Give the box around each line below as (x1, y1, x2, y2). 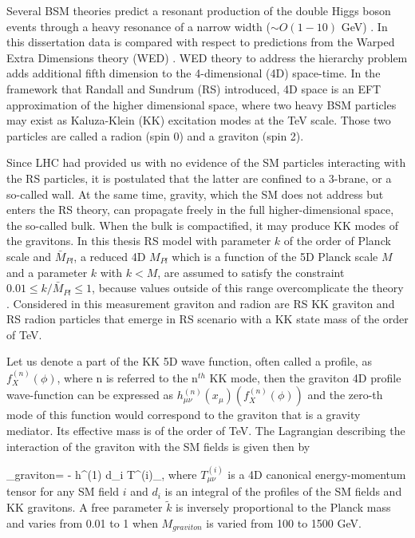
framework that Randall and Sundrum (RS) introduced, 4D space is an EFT (6, 80, 381, 97)
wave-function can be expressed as (6, 386, 174, 403)
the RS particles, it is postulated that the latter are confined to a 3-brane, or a (6, 169, 392, 186)
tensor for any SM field (6, 483, 119, 500)
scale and (6, 247, 52, 264)
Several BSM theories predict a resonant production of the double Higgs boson (6, 2, 391, 18)
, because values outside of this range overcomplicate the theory (92, 279, 404, 296)
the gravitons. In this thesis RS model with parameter (6, 232, 271, 249)
